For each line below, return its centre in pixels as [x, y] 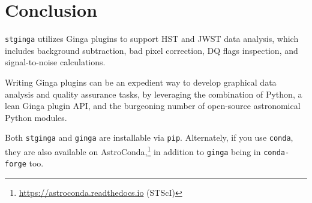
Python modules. [36, 117]
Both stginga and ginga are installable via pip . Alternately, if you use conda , [149, 137]
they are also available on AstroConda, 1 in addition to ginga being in [133, 151]
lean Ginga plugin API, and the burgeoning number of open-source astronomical [153, 106]
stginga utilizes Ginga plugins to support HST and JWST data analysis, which [152, 39]
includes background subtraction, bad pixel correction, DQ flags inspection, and [151, 50]
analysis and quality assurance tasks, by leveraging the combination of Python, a [154, 94]
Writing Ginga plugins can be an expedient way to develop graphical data [141, 82]
